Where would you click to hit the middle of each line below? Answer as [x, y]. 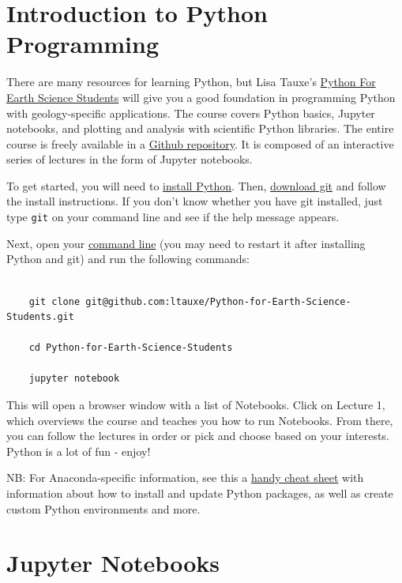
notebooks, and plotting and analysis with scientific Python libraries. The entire [200, 128]
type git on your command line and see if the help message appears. [173, 217]
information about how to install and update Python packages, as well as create [200, 493]
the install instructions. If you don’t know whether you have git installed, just [195, 201]
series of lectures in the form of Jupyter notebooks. [130, 159]
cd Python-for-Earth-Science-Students [131, 348]
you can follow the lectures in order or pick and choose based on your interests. [198, 436]
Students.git [40, 317]
